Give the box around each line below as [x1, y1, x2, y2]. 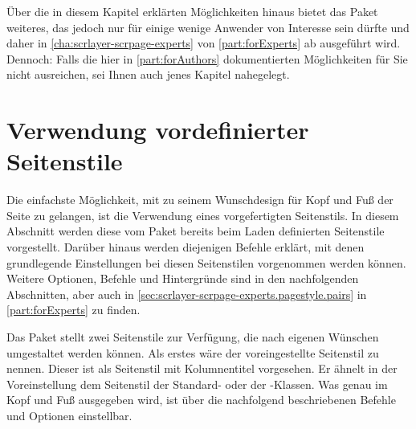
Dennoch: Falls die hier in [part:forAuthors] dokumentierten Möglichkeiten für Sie [6, 50, 408, 67]
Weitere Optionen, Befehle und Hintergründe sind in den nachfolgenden [6, 270, 359, 287]
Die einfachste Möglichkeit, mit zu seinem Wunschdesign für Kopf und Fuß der [6, 191, 394, 208]
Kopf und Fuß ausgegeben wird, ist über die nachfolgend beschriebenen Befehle [6, 391, 396, 408]
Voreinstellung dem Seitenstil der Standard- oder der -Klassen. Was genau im [6, 375, 388, 392]
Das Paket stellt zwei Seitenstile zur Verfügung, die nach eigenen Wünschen [6, 329, 379, 345]
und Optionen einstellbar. [6, 407, 133, 423]
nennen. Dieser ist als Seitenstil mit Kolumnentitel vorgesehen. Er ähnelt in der [6, 360, 398, 377]
